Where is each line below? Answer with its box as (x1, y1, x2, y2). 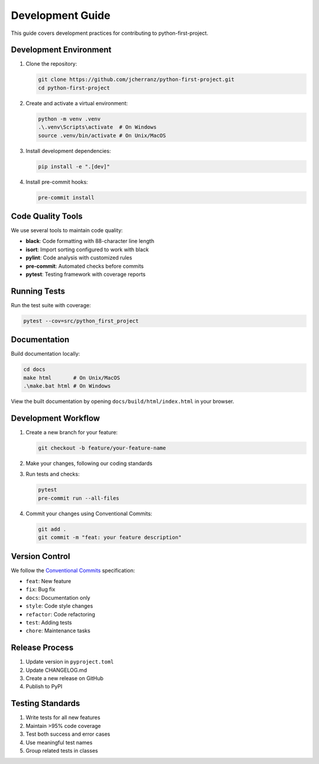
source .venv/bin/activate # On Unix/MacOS (38, 132, 167, 139)
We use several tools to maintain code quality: (11, 227, 123, 234)
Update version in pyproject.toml (25, 658, 114, 665)
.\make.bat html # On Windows (23, 383, 111, 389)
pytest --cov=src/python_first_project (23, 317, 139, 324)
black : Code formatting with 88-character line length (25, 238, 155, 245)
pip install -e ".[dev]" (38, 163, 110, 170)
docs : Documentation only (25, 594, 91, 601)
